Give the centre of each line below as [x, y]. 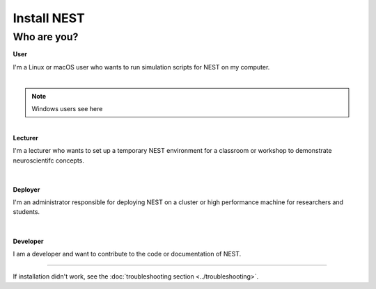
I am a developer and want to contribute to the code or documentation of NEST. [127, 254]
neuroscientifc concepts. [49, 160]
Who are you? [46, 37]
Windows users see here [67, 108]
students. [26, 212]
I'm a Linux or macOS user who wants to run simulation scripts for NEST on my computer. [141, 67]
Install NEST [49, 18]
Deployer [26, 189]
